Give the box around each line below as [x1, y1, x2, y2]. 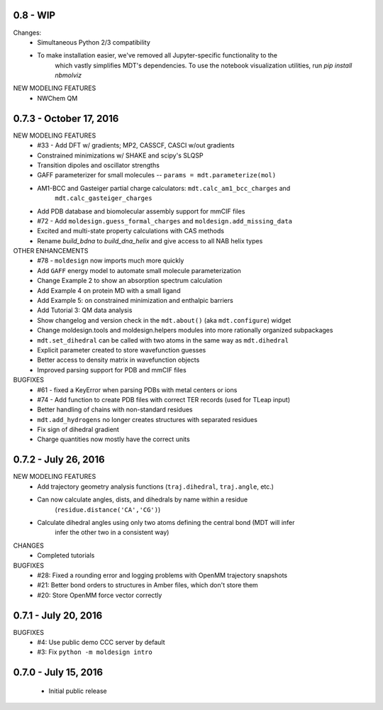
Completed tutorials [37, 551, 95, 560]
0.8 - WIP [13, 9, 56, 21]
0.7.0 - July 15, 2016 [13, 667, 103, 679]
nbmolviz [55, 71, 82, 79]
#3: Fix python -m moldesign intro [37, 648, 152, 656]
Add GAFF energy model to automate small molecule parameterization [37, 266, 241, 274]
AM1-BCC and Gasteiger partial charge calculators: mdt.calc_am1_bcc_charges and [37, 184, 291, 192]
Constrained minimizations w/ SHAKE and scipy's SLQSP [37, 151, 204, 160]
